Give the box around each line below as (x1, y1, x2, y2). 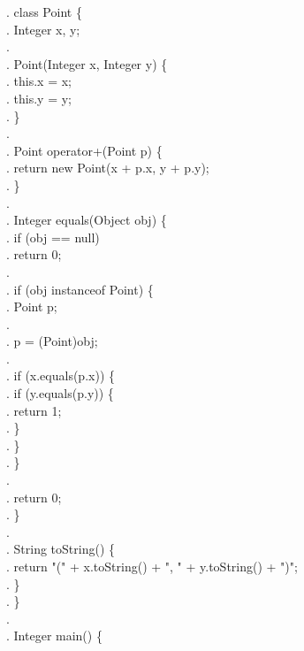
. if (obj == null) (6, 227, 100, 246)
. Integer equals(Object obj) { (6, 211, 167, 229)
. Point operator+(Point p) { (6, 141, 163, 159)
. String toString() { (6, 540, 116, 558)
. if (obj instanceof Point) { (6, 280, 154, 298)
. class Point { (6, 3, 82, 20)
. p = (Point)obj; (6, 332, 98, 350)
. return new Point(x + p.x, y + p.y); (6, 158, 209, 177)
